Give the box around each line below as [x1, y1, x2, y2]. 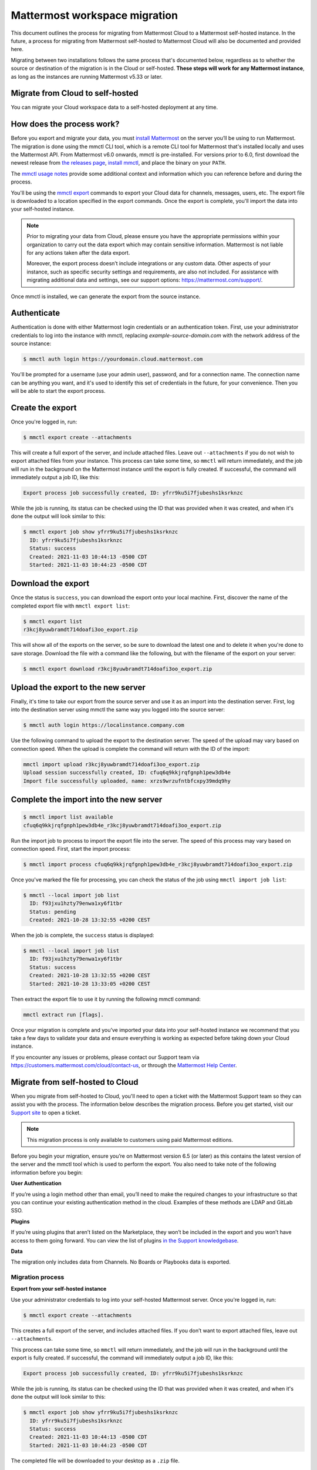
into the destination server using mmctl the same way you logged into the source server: [11, 706, 225, 713]
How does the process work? [11, 119, 120, 129]
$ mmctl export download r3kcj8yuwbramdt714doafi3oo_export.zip [23, 665, 213, 672]
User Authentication [11, 1180, 62, 1187]
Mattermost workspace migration [11, 9, 178, 22]
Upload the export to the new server [11, 682, 146, 692]
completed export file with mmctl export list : [11, 602, 130, 609]
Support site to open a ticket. [11, 1109, 82, 1116]
